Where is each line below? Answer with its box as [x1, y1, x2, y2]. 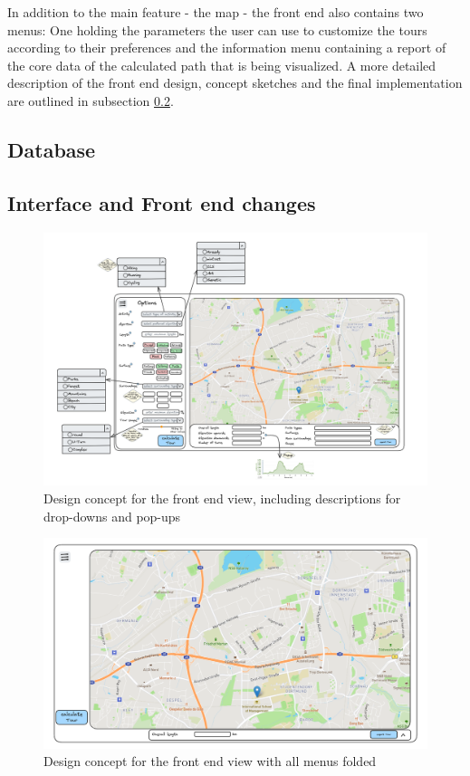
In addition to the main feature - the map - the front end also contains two [7, 3, 424, 21]
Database [7, 135, 96, 163]
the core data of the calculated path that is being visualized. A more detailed [7, 55, 436, 74]
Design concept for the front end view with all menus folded [43, 752, 377, 771]
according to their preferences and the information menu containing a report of [7, 38, 446, 57]
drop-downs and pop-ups [43, 506, 181, 525]
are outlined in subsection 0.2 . [7, 91, 174, 110]
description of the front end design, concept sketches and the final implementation [7, 73, 463, 92]
